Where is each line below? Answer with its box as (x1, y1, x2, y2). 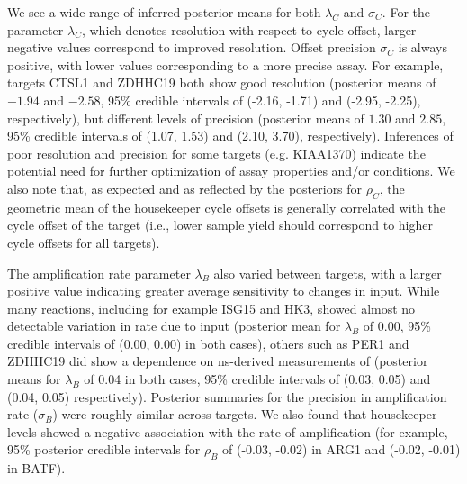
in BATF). (7, 459, 66, 478)
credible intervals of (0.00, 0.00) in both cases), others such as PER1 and (7, 333, 409, 352)
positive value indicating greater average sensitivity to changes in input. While (7, 281, 440, 300)
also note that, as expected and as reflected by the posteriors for (7, 178, 363, 197)
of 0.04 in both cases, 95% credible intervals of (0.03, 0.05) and (84, 370, 431, 388)
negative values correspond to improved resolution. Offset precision (7, 38, 376, 57)
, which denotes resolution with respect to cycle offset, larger (81, 20, 417, 39)
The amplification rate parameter (7, 263, 191, 282)
